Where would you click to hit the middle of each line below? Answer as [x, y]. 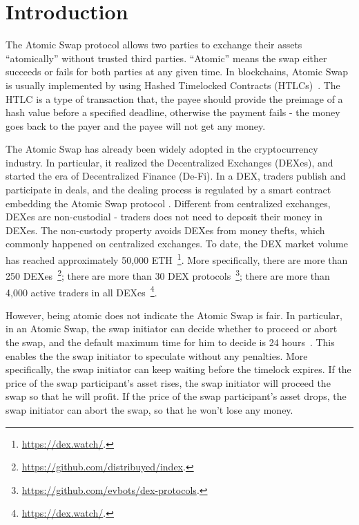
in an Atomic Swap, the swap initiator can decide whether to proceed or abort [172, 328]
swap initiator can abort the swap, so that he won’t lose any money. [149, 409]
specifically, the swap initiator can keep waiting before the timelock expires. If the [178, 369]
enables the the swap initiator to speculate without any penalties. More [157, 355]
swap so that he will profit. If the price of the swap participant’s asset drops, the [176, 396]
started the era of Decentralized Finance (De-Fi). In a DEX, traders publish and [176, 176]
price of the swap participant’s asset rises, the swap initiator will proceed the [168, 382]
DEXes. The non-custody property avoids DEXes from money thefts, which [165, 230]
